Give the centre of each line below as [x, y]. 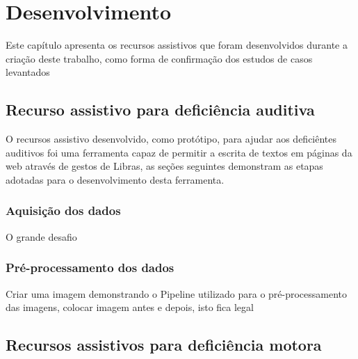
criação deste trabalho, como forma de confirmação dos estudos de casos [159, 58]
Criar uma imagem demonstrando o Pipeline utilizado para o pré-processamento [177, 293]
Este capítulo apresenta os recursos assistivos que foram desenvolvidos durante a [177, 45]
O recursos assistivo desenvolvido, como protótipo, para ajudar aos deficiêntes [171, 139]
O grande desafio [41, 236]
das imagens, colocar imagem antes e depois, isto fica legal [130, 307]
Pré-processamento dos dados [90, 268]
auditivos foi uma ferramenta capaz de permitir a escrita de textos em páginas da [179, 152]
